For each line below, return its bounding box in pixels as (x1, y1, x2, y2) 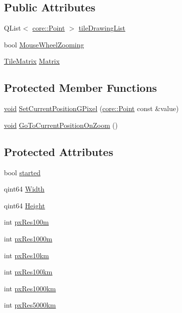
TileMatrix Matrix (4, 56, 60, 66)
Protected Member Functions (4, 80, 157, 95)
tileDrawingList (78, 23, 126, 33)
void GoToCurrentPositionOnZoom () (4, 119, 118, 130)
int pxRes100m (4, 217, 49, 227)
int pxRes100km (4, 267, 53, 277)
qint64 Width (4, 184, 45, 194)
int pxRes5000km (4, 300, 56, 310)
